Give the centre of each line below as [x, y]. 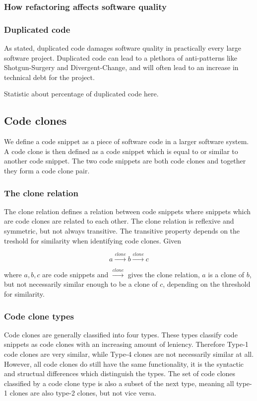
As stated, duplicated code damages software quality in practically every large [123, 48]
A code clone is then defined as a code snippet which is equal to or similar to [121, 151]
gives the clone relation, [164, 274]
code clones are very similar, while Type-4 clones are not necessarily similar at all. [129, 354]
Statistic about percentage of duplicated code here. [81, 94]
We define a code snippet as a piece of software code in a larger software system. [127, 141]
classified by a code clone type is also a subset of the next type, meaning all [119, 383]
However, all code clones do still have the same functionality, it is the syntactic [124, 363]
